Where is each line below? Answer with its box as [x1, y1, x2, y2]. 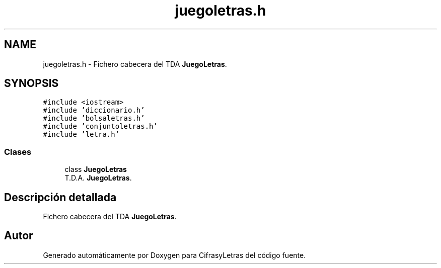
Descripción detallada [4, 191, 117, 204]
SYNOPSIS [4, 77, 59, 90]
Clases [4, 146, 32, 157]
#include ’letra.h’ [43, 130, 120, 139]
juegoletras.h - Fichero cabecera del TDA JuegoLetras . [43, 59, 227, 68]
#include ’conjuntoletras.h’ [43, 122, 158, 131]
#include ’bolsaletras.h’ [43, 114, 145, 123]
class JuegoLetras [64, 165, 127, 174]
